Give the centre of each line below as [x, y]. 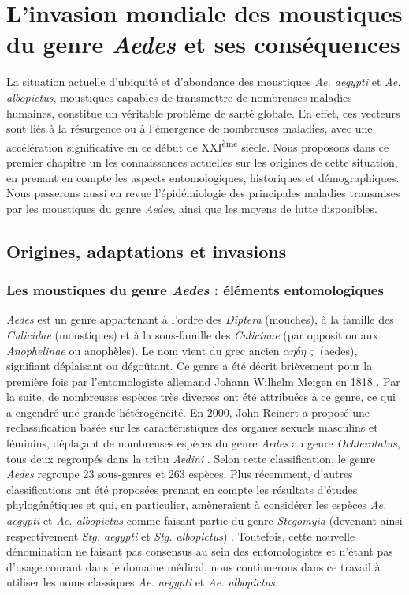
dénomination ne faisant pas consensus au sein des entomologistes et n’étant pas [200, 551]
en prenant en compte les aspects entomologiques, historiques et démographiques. [203, 177]
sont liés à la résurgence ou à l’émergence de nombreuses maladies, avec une [190, 128]
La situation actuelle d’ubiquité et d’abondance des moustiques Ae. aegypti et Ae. [204, 82]
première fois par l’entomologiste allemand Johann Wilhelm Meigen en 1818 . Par [203, 381]
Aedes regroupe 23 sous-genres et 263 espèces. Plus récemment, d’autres [180, 474]
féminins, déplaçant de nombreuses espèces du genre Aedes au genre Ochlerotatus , [203, 443]
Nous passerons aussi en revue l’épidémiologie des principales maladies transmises [203, 193]
